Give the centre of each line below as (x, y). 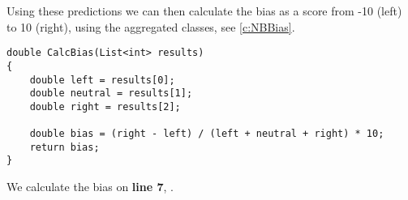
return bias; (64, 147)
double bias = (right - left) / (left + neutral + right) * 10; (207, 134)
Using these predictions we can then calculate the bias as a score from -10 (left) (204, 11)
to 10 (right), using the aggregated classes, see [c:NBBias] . (151, 26)
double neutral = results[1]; (111, 94)
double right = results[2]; (105, 106)
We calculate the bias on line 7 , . (90, 187)
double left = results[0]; (102, 80)
